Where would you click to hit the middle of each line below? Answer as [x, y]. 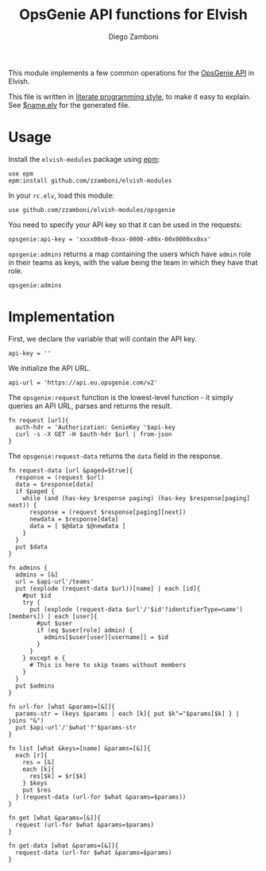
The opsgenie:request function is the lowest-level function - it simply [121, 397]
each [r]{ [31, 755]
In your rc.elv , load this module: [62, 195]
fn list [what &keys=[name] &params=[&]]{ [79, 748]
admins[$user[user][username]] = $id [106, 637]
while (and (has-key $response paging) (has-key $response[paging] [136, 498]
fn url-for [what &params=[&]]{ [62, 707]
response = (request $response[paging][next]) [108, 512]
